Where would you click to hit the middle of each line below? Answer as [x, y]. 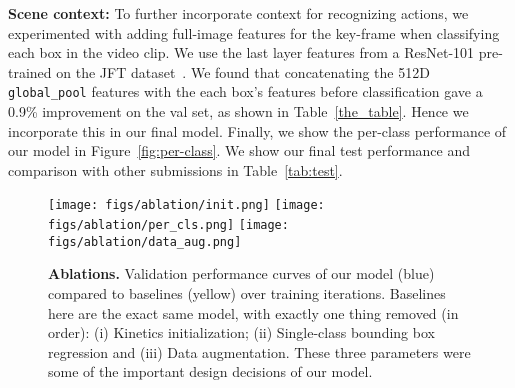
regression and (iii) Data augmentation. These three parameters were [259, 351]
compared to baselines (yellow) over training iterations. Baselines [247, 292]
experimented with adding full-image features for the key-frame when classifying [254, 32]
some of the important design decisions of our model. [210, 371]
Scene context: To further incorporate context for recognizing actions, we [238, 13]
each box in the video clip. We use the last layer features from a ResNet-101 [241, 52]
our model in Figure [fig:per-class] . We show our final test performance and [239, 150]
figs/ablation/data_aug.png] [145, 241]
